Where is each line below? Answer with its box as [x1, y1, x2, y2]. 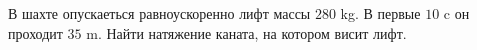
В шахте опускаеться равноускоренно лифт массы [8, 3, 311, 23]
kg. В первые [340, 3, 421, 23]
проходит [8, 22, 63, 43]
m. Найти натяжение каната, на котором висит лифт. [86, 22, 407, 43]
